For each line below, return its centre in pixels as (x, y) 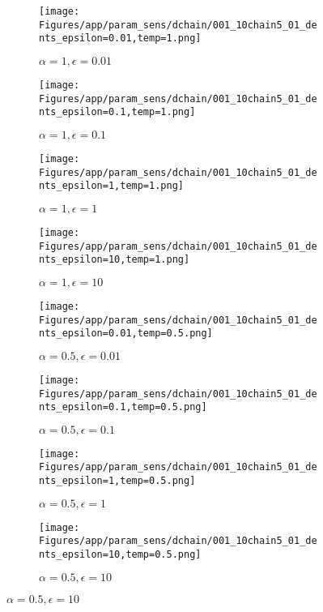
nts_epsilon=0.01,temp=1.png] (120, 39)
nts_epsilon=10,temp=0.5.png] (120, 555)
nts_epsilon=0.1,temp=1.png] (117, 112)
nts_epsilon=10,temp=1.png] (115, 260)
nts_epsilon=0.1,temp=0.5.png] (123, 407)
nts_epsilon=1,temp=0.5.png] (117, 481)
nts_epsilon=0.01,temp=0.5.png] (126, 334)
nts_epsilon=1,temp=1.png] (111, 186)
